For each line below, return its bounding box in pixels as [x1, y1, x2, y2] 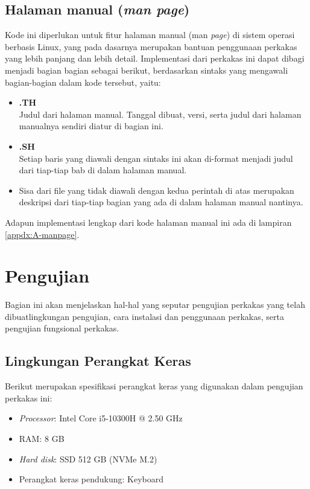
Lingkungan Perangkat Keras [5, 351, 191, 370]
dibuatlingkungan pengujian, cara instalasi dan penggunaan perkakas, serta [5, 310, 284, 322]
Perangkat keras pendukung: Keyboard [19, 473, 164, 485]
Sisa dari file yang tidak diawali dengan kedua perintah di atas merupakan [19, 184, 294, 196]
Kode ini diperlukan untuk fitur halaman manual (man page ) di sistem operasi [5, 28, 295, 41]
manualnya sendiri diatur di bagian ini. [19, 120, 163, 132]
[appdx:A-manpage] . [5, 228, 80, 240]
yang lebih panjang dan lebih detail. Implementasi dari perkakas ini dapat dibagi [5, 52, 305, 65]
